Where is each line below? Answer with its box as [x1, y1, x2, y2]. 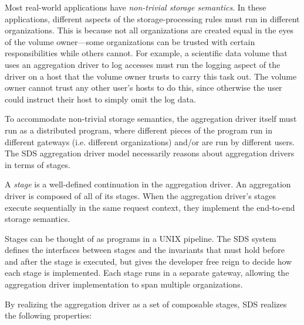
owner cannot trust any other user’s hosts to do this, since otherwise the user [5, 81, 282, 94]
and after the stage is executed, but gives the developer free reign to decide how [5, 255, 292, 267]
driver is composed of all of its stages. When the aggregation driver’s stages [5, 189, 276, 201]
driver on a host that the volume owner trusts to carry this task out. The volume [5, 70, 297, 82]
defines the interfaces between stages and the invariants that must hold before [5, 244, 285, 256]
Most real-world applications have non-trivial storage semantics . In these [5, 1, 266, 13]
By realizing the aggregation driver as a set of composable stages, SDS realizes [5, 297, 287, 310]
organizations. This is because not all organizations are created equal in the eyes [5, 24, 294, 36]
